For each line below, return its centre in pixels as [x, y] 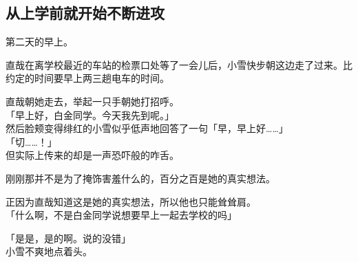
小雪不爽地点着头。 [49, 251]
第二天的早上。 [39, 42]
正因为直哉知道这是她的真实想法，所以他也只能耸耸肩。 [131, 201]
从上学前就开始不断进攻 [85, 13]
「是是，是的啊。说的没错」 [68, 238]
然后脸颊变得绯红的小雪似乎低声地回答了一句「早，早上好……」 [147, 128]
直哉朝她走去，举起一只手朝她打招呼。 [92, 101]
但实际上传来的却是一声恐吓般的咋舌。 [92, 155]
